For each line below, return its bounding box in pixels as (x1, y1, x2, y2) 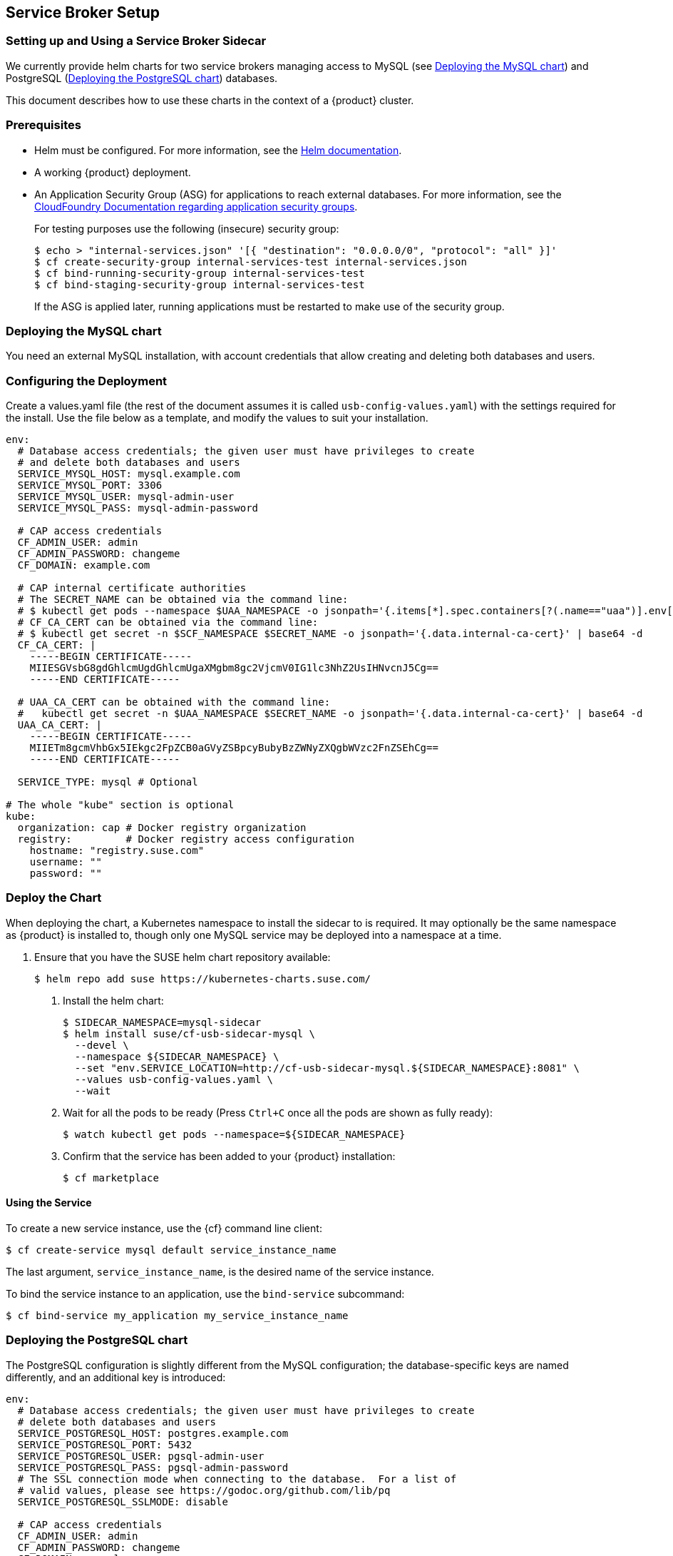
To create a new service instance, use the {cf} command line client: (6, 1222, 322, 1235)
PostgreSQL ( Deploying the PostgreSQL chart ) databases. (6, 71, 278, 84)
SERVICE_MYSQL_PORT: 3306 (17, 479, 163, 492)
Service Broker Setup (6, 4, 160, 21)
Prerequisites (6, 118, 81, 133)
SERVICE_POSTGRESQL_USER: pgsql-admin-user (17, 1450, 264, 1462)
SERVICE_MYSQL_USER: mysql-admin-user (17, 491, 235, 503)
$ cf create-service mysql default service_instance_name (6, 1244, 336, 1256)
